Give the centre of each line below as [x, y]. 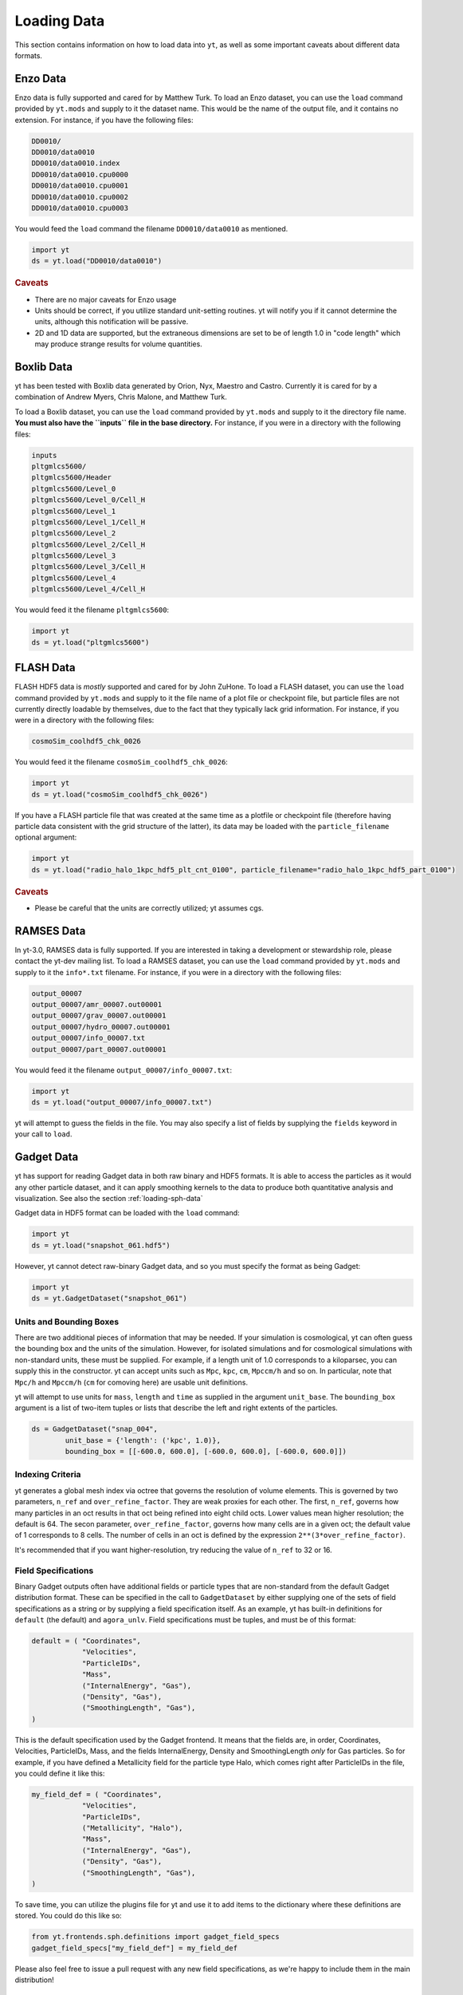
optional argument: [46, 837]
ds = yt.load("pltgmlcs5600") [90, 642]
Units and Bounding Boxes [67, 1321]
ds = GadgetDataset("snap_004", [95, 1429]
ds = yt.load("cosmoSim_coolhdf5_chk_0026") [120, 794]
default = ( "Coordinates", [86, 1641]
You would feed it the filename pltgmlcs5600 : [92, 610]
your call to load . [43, 1134]
